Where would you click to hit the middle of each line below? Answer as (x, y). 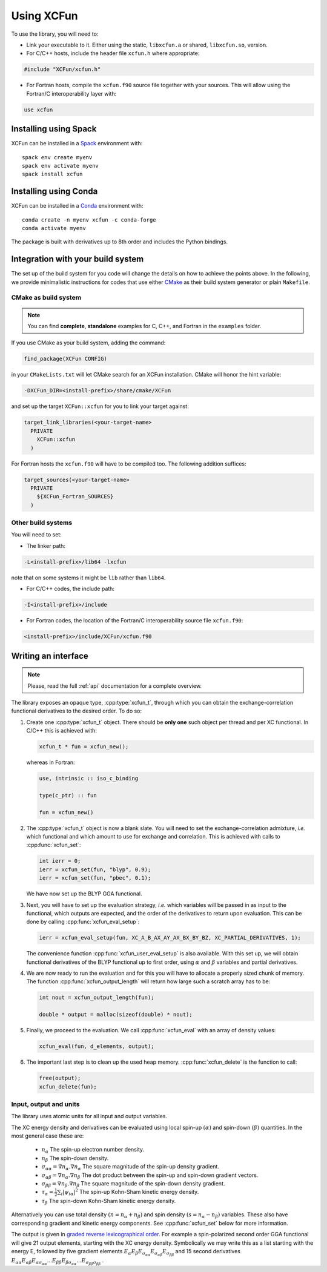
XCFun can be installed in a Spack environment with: (77, 143)
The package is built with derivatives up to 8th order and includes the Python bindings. (120, 242)
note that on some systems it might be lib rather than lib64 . (88, 578)
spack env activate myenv (61, 166)
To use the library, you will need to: (55, 34)
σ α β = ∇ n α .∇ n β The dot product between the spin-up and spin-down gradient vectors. (150, 1176)
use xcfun (38, 110)
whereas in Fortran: (51, 762)
